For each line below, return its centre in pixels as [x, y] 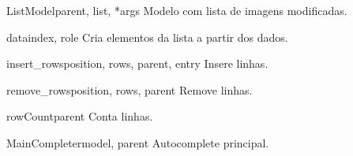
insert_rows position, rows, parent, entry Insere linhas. [137, 63]
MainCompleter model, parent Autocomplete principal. [138, 142]
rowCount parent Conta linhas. [80, 116]
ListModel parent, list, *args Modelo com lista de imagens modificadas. [177, 10]
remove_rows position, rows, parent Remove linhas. [130, 89]
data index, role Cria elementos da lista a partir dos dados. [147, 37]
